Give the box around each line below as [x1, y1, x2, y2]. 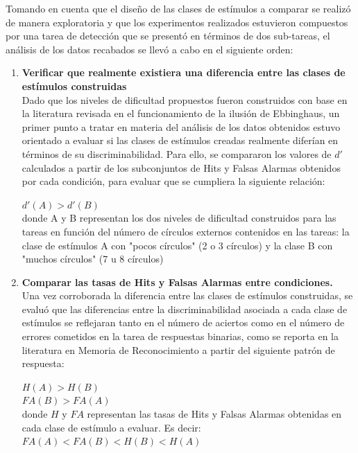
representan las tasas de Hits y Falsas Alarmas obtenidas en [87, 407, 342, 421]
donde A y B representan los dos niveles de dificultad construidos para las [22, 211, 336, 225]
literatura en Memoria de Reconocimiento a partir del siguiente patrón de [22, 342, 335, 357]
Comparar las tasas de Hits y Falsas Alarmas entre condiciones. [22, 274, 333, 289]
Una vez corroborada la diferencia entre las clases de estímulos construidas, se [22, 288, 353, 303]
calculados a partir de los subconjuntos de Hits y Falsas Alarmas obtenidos [22, 160, 341, 175]
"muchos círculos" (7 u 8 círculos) [22, 251, 164, 266]
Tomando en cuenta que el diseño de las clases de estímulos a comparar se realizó [6, 1, 351, 15]
